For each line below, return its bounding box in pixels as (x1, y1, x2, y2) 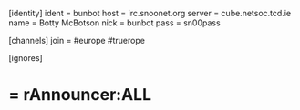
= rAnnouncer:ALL (8, 85, 152, 105)
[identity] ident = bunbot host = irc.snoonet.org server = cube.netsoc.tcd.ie (8, 8, 292, 18)
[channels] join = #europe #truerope (8, 35, 145, 45)
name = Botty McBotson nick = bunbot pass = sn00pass (8, 17, 221, 28)
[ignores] (8, 53, 43, 63)
